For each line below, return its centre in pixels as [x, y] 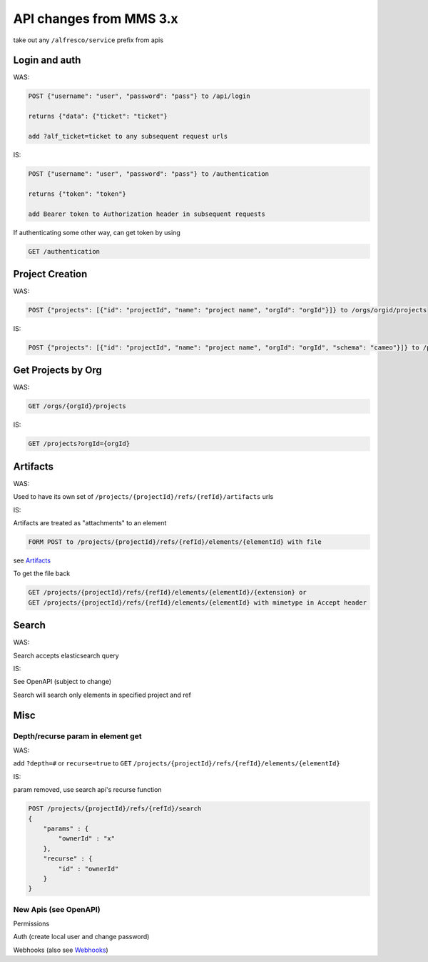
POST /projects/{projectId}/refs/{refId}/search [115, 809]
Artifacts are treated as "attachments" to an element [90, 523]
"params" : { [66, 828]
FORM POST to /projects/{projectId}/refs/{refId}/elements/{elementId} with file [175, 542]
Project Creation [50, 274]
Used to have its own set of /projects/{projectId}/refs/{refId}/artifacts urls [143, 497]
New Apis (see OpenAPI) [57, 909]
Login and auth [47, 60]
